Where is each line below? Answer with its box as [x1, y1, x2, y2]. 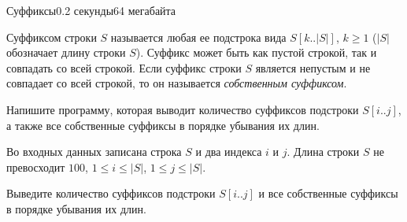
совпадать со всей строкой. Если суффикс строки [6, 59, 242, 76]
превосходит [6, 158, 65, 175]
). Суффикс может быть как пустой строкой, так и [135, 44, 377, 61]
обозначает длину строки [6, 44, 126, 61]
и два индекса [195, 143, 262, 160]
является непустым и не [255, 59, 371, 76]
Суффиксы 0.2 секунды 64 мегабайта [6, 2, 176, 18]
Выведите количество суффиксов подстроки [6, 185, 216, 202]
